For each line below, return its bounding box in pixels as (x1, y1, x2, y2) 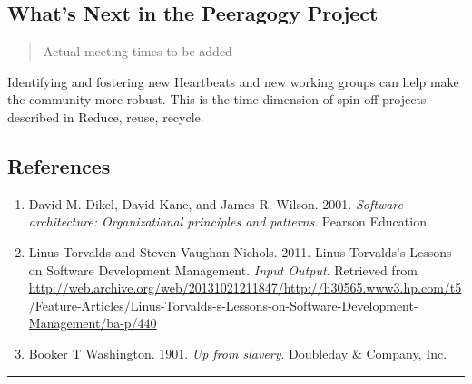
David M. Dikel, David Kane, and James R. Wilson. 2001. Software (28, 194, 403, 213)
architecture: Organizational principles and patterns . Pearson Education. (28, 212, 430, 231)
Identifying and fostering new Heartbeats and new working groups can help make (7, 72, 459, 91)
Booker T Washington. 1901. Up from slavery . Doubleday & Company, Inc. (28, 343, 447, 362)
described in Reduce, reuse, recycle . (7, 107, 204, 126)
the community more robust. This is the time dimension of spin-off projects (7, 90, 427, 109)
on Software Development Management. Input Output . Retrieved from (28, 260, 418, 279)
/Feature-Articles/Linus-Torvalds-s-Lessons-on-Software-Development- (28, 295, 418, 314)
